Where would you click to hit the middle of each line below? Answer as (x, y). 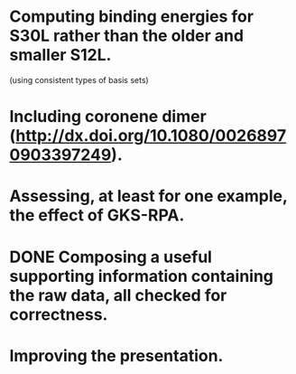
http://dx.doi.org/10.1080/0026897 (151, 136)
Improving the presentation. (116, 355)
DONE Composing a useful (111, 257)
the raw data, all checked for (118, 295)
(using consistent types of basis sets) (79, 79)
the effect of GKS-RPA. (97, 215)
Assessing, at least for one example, (148, 196)
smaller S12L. (60, 55)
